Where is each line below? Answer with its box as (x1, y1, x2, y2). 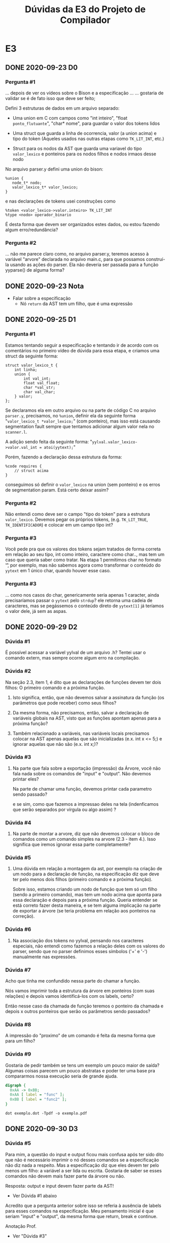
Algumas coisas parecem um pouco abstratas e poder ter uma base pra (5, 1067, 156, 1073)
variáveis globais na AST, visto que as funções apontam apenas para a (12, 715, 161, 721)
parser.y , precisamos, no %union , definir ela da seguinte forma (5, 412, 136, 418)
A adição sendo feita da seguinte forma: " (5, 438, 92, 445)
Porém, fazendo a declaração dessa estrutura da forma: (5, 453, 122, 460)
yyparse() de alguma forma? (5, 267, 65, 273)
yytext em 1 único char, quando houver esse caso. (5, 568, 111, 574)
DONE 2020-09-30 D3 (5, 1125, 78, 1133)
